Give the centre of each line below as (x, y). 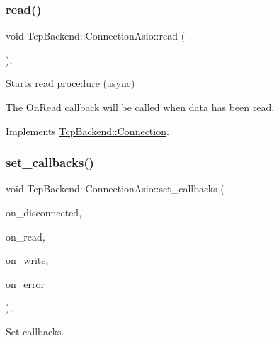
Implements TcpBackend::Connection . (87, 131)
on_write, (27, 260)
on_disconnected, (44, 212)
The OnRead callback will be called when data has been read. (140, 107)
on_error (25, 283)
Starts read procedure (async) (70, 83)
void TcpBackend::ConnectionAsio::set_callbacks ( (115, 189)
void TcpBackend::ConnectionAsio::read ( (96, 36)
